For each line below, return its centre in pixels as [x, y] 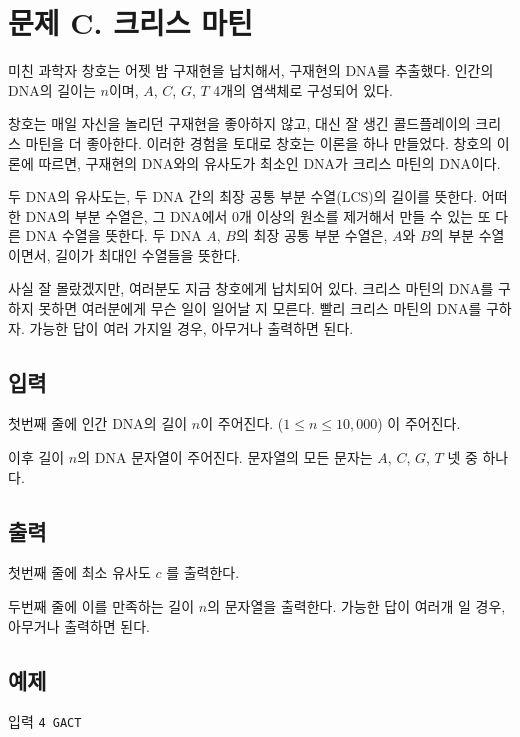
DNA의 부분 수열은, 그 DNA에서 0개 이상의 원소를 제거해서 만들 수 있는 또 [258, 215]
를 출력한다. [203, 572]
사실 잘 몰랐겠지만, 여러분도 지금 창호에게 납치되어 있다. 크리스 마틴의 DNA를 [251, 288]
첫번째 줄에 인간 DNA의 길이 [98, 423]
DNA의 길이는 [52, 89]
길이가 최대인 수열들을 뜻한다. [148, 254]
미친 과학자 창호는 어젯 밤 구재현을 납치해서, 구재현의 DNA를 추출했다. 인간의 [251, 70]
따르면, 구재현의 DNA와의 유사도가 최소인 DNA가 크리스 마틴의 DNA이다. [269, 162]
